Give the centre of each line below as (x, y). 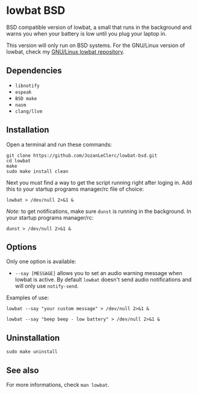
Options (22, 247)
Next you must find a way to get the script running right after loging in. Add (99, 182)
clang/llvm (29, 111)
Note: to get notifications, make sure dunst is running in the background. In (99, 211)
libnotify (27, 86)
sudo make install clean (37, 171)
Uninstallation (33, 338)
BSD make (26, 98)
